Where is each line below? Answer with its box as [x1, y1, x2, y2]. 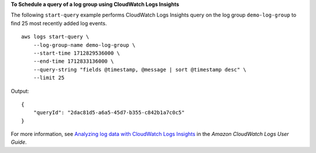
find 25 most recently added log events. [11, 19, 107, 26]
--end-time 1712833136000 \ [33, 58, 114, 64]
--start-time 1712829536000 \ [33, 50, 120, 56]
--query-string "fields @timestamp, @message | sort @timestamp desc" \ [33, 66, 247, 73]
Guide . [11, 138, 27, 146]
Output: [11, 87, 29, 94]
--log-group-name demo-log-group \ [33, 42, 136, 48]
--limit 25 [33, 74, 65, 81]
